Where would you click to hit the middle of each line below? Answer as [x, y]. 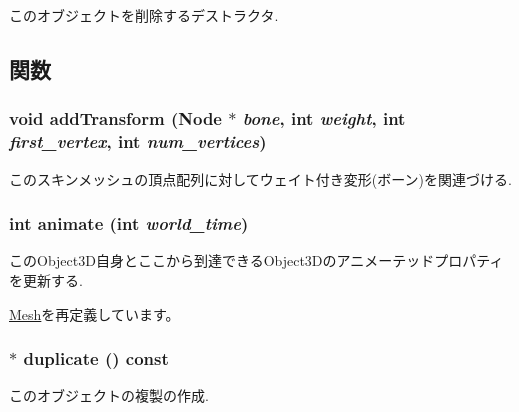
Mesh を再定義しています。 [94, 313]
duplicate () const [96, 358]
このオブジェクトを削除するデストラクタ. [144, 15]
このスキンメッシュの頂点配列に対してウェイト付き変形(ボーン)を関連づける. [260, 178]
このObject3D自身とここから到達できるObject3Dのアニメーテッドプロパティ [256, 260]
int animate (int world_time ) [129, 223]
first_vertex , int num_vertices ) [138, 141]
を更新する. [46, 279]
